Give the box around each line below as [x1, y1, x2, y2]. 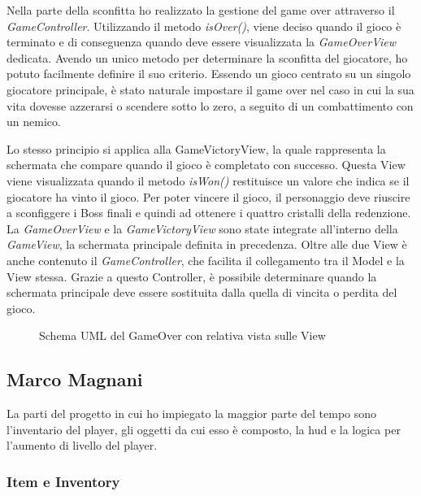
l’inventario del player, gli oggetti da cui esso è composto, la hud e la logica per [7, 420, 401, 437]
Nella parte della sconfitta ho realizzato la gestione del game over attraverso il [7, 2, 395, 18]
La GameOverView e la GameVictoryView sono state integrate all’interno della [7, 220, 398, 237]
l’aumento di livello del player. [7, 437, 158, 454]
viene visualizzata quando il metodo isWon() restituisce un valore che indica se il [7, 172, 410, 189]
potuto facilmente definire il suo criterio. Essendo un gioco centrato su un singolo [7, 65, 411, 82]
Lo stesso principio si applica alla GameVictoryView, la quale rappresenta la [7, 140, 386, 157]
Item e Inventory [7, 471, 120, 491]
